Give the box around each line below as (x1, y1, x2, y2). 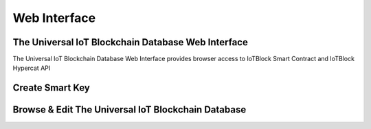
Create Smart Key (12, 82, 91, 94)
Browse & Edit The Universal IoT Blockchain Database (12, 104, 247, 116)
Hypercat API (12, 64, 51, 72)
